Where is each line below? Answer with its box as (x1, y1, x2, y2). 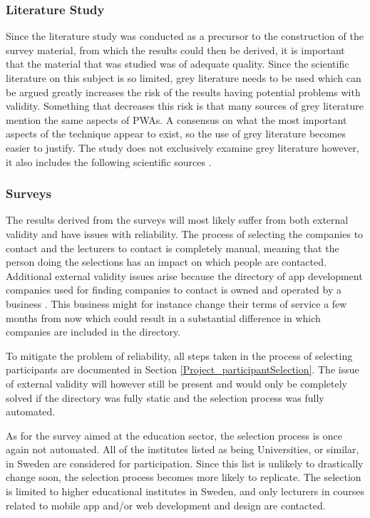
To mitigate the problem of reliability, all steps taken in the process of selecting (6, 348, 353, 363)
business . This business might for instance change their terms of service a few (6, 296, 347, 311)
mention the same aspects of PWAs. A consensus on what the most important (6, 112, 347, 127)
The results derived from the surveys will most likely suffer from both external (6, 212, 349, 227)
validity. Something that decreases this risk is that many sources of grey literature (6, 98, 364, 113)
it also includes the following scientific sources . (6, 154, 212, 169)
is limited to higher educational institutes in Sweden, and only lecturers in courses (6, 484, 365, 499)
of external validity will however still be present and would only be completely (6, 375, 347, 390)
